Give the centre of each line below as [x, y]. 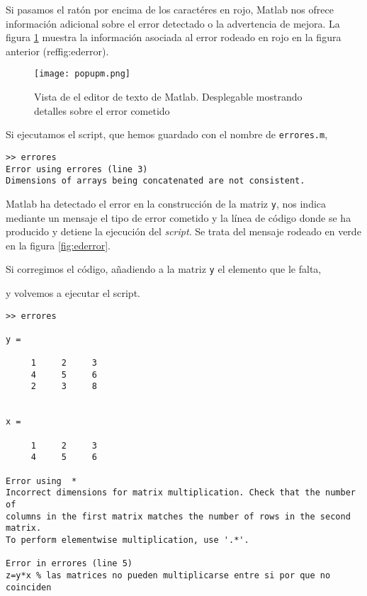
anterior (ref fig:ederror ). [57, 51]
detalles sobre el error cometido [102, 110]
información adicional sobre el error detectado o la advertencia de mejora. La [173, 23]
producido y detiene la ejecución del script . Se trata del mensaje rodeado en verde [183, 231]
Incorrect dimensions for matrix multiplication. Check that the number [181, 493]
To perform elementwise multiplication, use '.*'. [128, 540]
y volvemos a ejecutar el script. [73, 292]
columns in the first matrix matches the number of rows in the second [178, 516]
